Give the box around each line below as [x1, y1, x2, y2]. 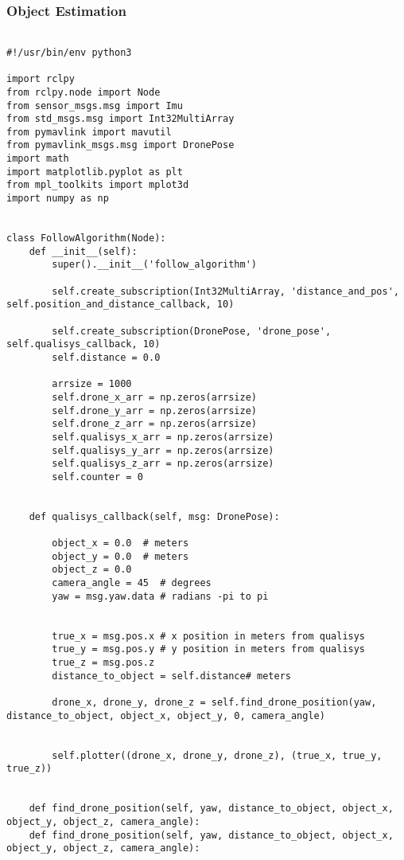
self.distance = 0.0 [52, 351, 161, 363]
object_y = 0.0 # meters [52, 550, 189, 562]
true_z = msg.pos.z [52, 657, 155, 669]
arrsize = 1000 [52, 378, 132, 390]
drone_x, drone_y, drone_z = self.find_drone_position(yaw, [52, 697, 377, 709]
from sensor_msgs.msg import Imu [6, 100, 183, 111]
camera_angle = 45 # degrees [52, 577, 212, 589]
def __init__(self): [29, 245, 138, 257]
